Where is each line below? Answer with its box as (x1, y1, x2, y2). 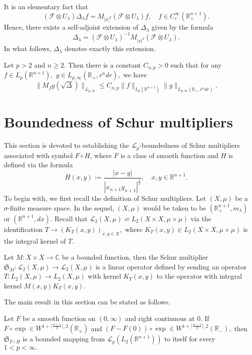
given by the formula (151, 22, 214, 32)
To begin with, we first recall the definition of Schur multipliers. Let (4, 193, 206, 203)
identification (4, 224, 43, 234)
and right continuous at (125, 313, 195, 323)
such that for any (170, 59, 222, 70)
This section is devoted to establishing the (4, 140, 129, 150)
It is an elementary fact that (4, 1, 88, 11)
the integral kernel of (4, 235, 66, 246)
